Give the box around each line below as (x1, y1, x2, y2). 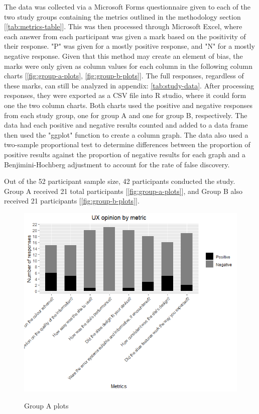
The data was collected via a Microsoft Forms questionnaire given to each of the (4, 2, 250, 12)
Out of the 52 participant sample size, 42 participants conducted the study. (4, 176, 235, 186)
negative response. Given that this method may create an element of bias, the (4, 50, 243, 61)
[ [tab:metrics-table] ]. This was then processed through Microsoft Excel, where (4, 21, 242, 32)
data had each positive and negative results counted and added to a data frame (4, 120, 248, 130)
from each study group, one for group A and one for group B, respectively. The (4, 110, 247, 120)
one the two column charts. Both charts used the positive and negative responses (4, 99, 253, 110)
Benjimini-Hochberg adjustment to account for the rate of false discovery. (4, 159, 230, 169)
